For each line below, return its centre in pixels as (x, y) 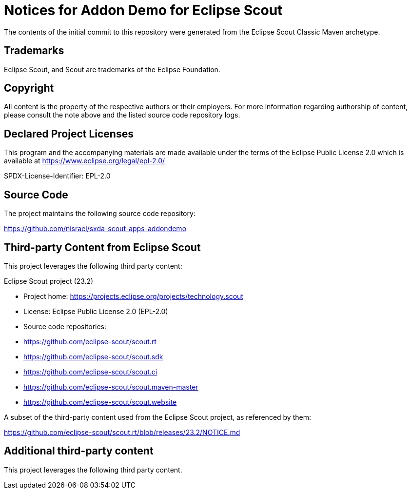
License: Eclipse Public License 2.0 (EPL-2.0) (96, 311)
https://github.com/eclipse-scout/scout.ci (90, 372)
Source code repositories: (65, 326)
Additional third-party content (79, 451)
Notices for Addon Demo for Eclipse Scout (143, 10)
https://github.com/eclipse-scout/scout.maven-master (111, 387)
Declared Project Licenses (69, 134)
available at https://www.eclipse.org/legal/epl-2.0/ (85, 161)
